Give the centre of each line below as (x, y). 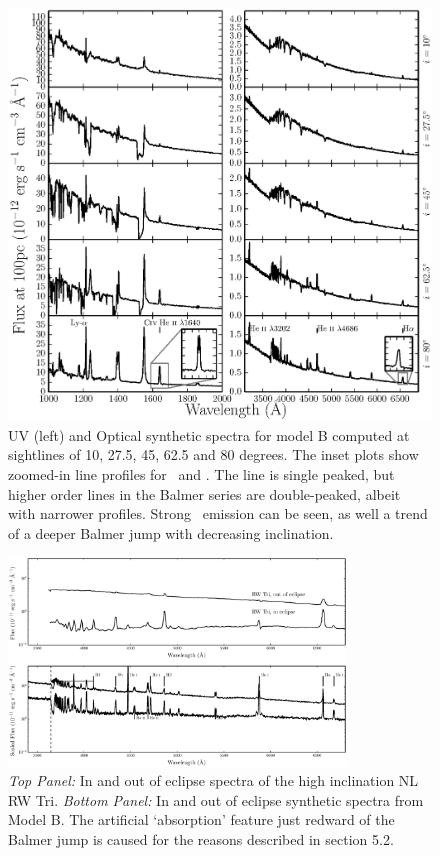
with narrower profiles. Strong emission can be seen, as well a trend (218, 513)
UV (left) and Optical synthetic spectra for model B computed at (209, 434)
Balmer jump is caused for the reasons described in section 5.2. (201, 839)
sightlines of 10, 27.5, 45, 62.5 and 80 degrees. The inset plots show (213, 454)
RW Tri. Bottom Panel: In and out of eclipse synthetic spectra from (216, 799)
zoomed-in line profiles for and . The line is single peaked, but (201, 474)
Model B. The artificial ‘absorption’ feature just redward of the (201, 819)
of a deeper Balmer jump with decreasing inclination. (171, 532)
